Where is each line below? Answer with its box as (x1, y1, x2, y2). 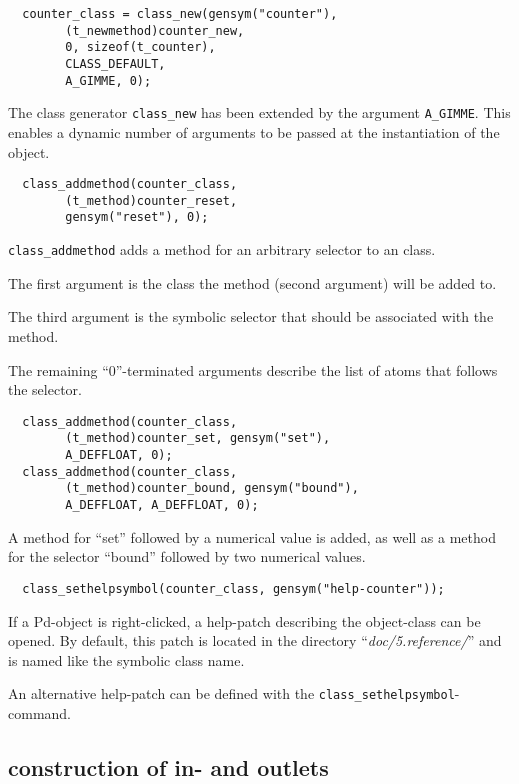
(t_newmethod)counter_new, (65, 23, 245, 38)
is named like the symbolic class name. (8, 649, 245, 670)
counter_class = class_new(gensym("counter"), (22, 7, 338, 21)
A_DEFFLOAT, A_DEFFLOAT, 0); (65, 498, 259, 512)
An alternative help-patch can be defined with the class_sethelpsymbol (8, 683, 455, 704)
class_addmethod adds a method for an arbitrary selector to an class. (8, 239, 436, 260)
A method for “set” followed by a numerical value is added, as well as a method (8, 526, 496, 547)
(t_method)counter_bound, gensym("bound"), (65, 481, 359, 496)
